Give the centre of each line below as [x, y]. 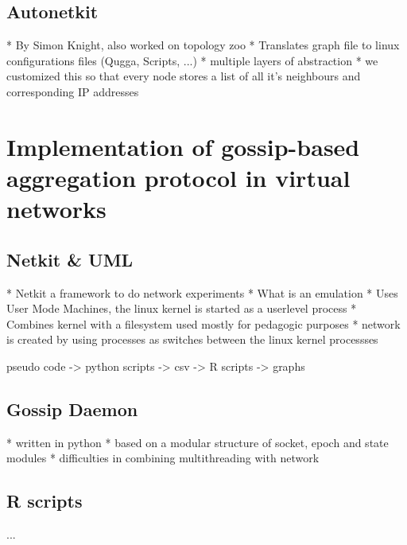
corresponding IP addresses [73, 91]
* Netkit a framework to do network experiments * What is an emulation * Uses [202, 292]
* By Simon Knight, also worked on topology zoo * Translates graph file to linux [203, 45]
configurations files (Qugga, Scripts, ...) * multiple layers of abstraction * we [192, 60]
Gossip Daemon [72, 409]
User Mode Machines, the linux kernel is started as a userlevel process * [182, 308]
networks [56, 209]
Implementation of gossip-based [183, 146]
